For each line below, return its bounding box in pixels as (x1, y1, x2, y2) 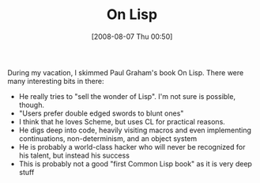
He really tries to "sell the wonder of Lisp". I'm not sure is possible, (18, 91, 236, 101)
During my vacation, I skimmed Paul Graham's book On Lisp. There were (7, 67, 244, 77)
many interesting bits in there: (7, 76, 104, 86)
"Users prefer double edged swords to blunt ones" (18, 109, 184, 118)
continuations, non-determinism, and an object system (18, 133, 198, 143)
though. (18, 100, 45, 109)
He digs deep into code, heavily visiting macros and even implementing (18, 125, 252, 135)
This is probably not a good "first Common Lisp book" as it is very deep (18, 158, 252, 168)
